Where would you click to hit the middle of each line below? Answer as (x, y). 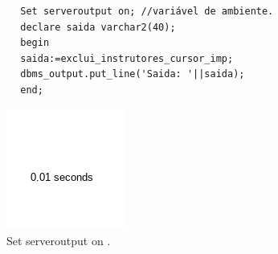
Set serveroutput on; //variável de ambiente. (147, 11)
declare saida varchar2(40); (98, 27)
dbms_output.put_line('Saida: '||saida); (133, 74)
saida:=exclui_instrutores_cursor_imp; (127, 58)
